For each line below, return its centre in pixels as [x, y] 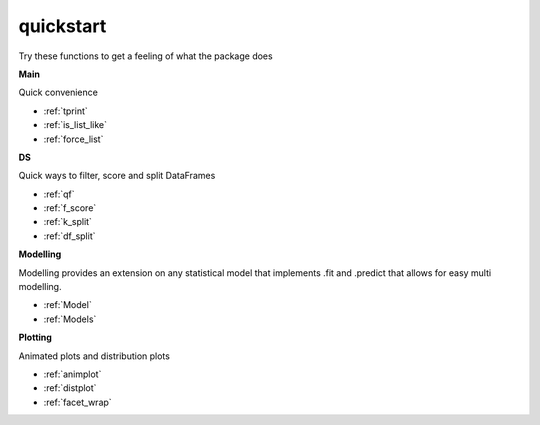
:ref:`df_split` [69, 236]
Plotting [35, 337]
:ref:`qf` [59, 194]
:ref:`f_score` [70, 208]
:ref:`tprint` [66, 111]
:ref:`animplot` [72, 374]
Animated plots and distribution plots [94, 356]
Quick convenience [58, 92]
